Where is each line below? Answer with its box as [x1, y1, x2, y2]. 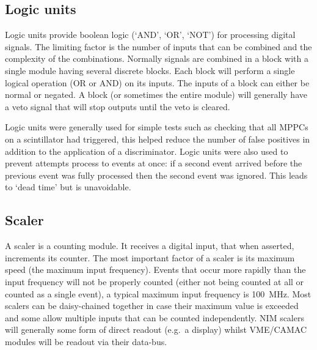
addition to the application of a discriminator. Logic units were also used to [5, 144, 288, 157]
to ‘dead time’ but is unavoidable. [5, 181, 131, 193]
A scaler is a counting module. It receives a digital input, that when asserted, [5, 239, 294, 252]
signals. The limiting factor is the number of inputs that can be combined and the [5, 40, 312, 53]
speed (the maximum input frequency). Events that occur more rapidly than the [5, 263, 306, 276]
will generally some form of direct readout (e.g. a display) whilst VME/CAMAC [5, 323, 307, 336]
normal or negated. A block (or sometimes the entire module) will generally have [5, 88, 307, 101]
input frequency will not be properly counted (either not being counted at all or [5, 275, 304, 288]
